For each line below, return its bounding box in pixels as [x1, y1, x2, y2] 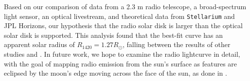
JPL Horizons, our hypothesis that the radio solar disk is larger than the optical [4, 20, 243, 31]
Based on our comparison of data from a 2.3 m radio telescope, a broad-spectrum [4, 1, 247, 11]
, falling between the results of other [123, 39, 231, 49]
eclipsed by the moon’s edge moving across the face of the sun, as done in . [4, 68, 227, 78]
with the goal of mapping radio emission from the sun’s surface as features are [4, 58, 237, 68]
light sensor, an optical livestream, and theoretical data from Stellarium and [4, 11, 235, 21]
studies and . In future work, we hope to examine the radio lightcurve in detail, [4, 49, 240, 59]
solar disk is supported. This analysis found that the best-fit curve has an [4, 30, 223, 40]
